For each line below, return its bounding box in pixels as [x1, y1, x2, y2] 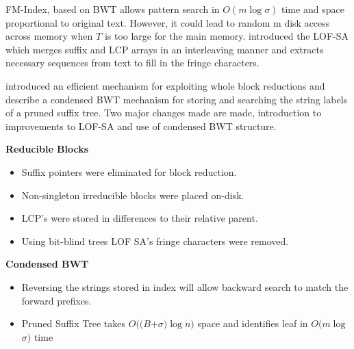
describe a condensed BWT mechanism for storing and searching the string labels [5, 92, 348, 106]
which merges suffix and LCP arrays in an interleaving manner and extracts [5, 42, 324, 56]
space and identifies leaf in [197, 316, 308, 331]
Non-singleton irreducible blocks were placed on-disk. [21, 188, 244, 202]
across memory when [5, 29, 93, 43]
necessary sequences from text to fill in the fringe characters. [5, 55, 260, 70]
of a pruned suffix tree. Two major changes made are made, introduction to [5, 105, 322, 120]
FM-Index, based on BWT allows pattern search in [5, 2, 220, 16]
